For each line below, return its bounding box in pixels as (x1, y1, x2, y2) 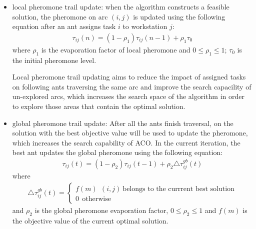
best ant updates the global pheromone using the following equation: (12, 147, 223, 157)
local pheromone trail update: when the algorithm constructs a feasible (12, 1, 229, 11)
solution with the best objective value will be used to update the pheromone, (12, 127, 248, 138)
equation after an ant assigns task (12, 21, 116, 31)
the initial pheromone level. (12, 54, 96, 65)
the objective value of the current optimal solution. (12, 215, 168, 225)
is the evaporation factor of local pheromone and (41, 44, 190, 54)
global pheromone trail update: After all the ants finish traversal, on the (12, 117, 233, 128)
